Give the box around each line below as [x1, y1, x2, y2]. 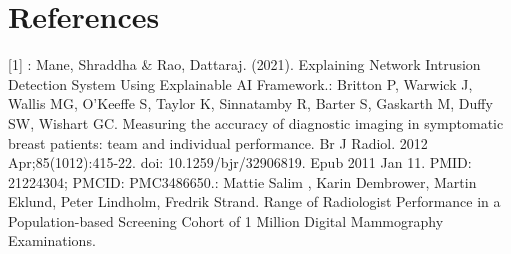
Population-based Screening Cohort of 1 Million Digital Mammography [8, 210, 444, 231]
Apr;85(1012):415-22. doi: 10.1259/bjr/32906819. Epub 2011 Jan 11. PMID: [8, 152, 472, 173]
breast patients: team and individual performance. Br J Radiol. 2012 [8, 132, 428, 153]
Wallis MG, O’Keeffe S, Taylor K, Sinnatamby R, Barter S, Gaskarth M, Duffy [8, 93, 493, 114]
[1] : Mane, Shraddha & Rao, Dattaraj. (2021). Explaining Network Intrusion [8, 54, 481, 75]
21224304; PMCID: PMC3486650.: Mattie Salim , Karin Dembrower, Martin [8, 171, 477, 192]
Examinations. [8, 230, 96, 251]
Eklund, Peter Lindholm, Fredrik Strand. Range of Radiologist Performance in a [8, 191, 501, 212]
